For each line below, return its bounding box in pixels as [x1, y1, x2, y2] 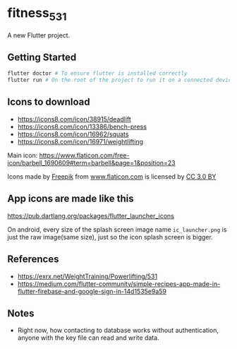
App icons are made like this [7, 193, 134, 205]
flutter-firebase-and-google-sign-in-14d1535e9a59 [17, 287, 167, 295]
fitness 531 [7, 5, 67, 23]
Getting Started [7, 51, 77, 63]
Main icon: [7, 150, 38, 160]
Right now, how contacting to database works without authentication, [17, 326, 219, 335]
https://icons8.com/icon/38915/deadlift [17, 114, 132, 123]
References [7, 253, 59, 266]
